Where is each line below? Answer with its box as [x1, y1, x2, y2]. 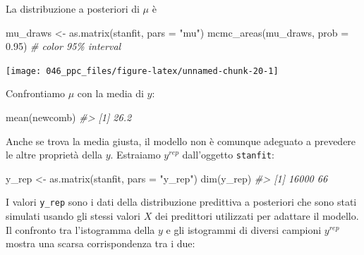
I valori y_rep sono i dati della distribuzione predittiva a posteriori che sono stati [6, 194, 357, 209]
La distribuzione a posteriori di [6, 1, 140, 15]
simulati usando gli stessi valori [6, 209, 140, 223]
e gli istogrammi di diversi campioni [166, 222, 322, 237]
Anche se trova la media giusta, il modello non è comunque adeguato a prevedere [6, 133, 356, 148]
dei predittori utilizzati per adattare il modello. [154, 209, 359, 223]
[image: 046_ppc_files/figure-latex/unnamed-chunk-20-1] [6, 66, 279, 76]
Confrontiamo [6, 86, 66, 101]
